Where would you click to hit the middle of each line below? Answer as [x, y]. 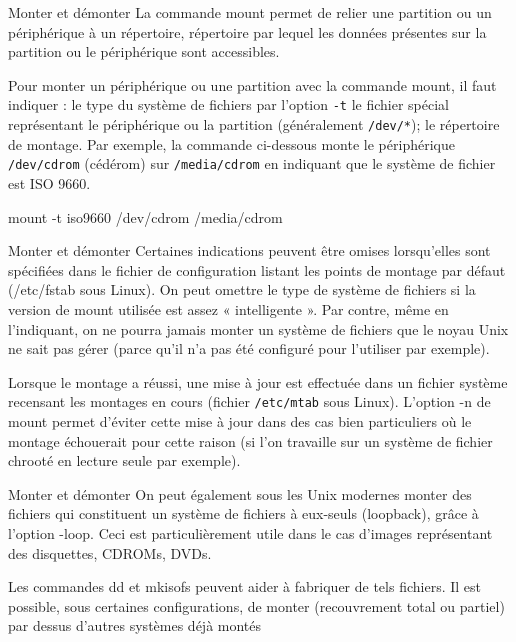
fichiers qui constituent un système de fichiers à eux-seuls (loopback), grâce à [243, 513]
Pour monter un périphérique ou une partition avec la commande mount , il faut [252, 84]
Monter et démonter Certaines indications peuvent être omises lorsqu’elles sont [249, 250]
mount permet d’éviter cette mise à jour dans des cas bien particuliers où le [240, 420]
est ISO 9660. [49, 182]
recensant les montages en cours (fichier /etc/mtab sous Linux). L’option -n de [249, 401]
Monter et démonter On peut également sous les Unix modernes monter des [240, 493]
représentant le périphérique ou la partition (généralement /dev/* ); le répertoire [254, 124]
